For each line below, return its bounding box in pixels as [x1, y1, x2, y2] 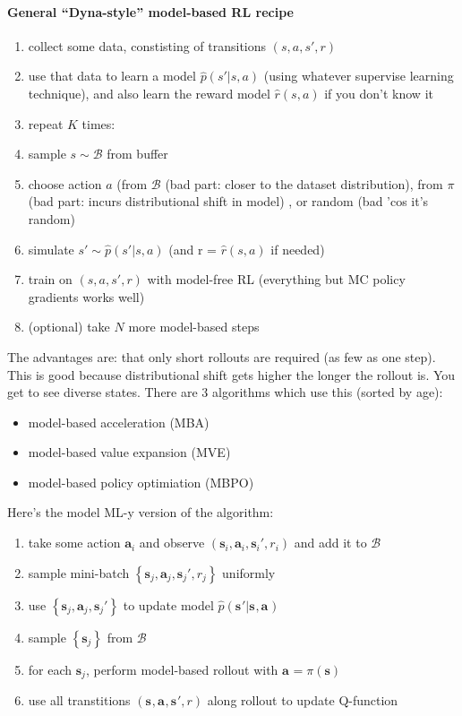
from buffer [107, 144, 168, 163]
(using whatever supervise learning [263, 66, 454, 85]
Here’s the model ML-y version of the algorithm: [7, 503, 274, 522]
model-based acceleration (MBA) [28, 412, 210, 431]
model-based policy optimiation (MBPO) [28, 472, 254, 491]
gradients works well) [28, 287, 145, 306]
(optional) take [28, 317, 110, 336]
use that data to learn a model [28, 66, 196, 85]
